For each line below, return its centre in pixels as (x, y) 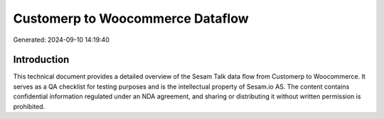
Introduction (41, 60)
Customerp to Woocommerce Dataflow (131, 18)
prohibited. (29, 106)
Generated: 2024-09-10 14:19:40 (61, 40)
